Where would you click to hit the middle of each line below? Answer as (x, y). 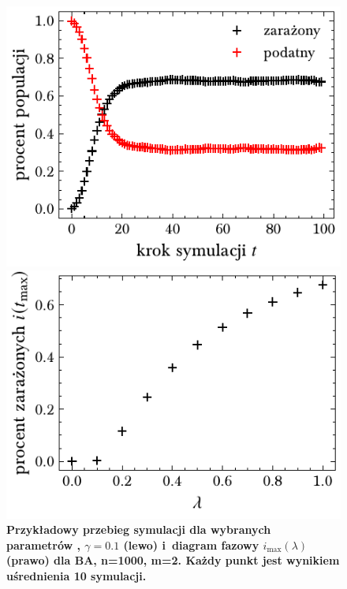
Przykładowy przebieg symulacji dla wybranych (139, 529)
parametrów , (43, 544)
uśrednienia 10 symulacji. (76, 576)
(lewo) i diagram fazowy (191, 544)
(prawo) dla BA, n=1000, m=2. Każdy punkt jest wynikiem (173, 560)
